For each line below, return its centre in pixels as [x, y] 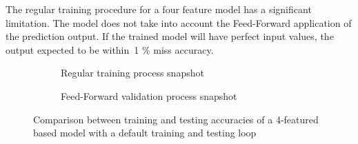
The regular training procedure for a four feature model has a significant [159, 9]
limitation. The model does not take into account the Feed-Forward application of [179, 22]
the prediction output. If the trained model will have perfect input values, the [170, 36]
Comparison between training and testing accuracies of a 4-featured [176, 119]
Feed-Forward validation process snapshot [149, 95]
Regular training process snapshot [132, 73]
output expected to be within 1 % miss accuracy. [110, 49]
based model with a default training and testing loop [145, 133]
